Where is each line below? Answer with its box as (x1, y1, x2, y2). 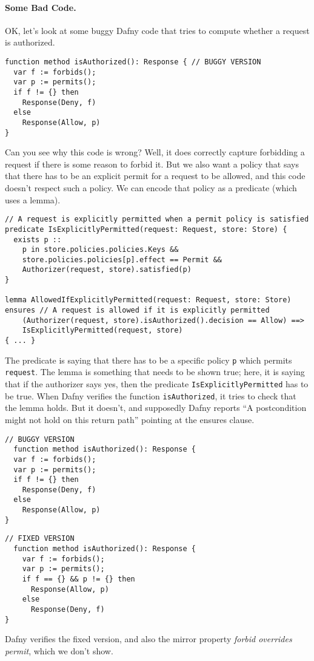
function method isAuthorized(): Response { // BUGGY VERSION (5, 57, 261, 66)
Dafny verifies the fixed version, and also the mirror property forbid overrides (5, 632, 292, 645)
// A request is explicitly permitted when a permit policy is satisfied (5, 215, 309, 224)
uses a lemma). (5, 193, 61, 206)
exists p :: (13, 235, 62, 244)
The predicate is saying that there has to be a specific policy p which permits (5, 353, 292, 366)
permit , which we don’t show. (5, 644, 113, 657)
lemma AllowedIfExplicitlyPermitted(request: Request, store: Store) (5, 296, 292, 305)
